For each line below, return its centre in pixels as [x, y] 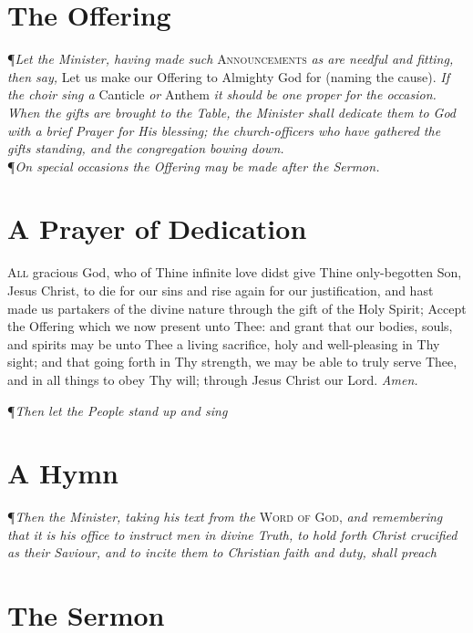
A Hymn [63, 473]
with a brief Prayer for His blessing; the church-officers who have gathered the [224, 130]
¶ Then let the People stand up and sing [118, 410]
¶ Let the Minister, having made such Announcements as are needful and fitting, [231, 59]
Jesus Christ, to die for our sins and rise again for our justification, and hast [221, 290]
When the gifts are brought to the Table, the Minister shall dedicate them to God [232, 112]
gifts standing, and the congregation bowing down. [146, 148]
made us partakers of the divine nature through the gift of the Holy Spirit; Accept [237, 308]
